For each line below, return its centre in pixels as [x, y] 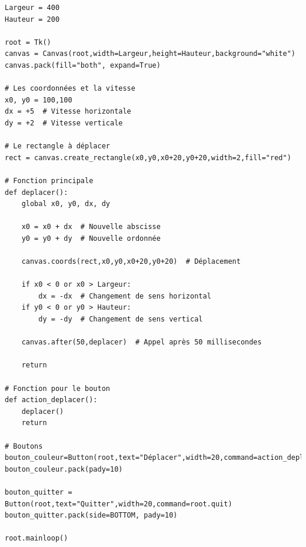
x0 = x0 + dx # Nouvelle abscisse [91, 227]
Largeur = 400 [32, 8]
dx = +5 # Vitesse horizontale [68, 112]
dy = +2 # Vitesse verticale [64, 123]
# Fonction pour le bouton [57, 388]
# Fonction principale [49, 180]
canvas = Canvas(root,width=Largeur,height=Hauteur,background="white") [150, 54]
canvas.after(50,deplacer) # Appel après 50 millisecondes [142, 342]
